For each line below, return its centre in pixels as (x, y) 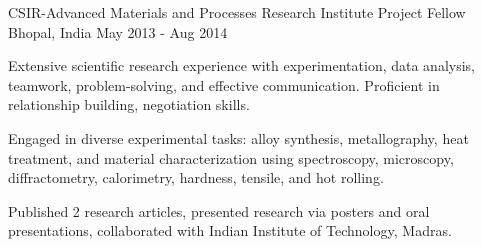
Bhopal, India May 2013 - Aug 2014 (118, 31)
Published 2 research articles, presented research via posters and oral (219, 210)
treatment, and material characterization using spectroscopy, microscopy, (231, 157)
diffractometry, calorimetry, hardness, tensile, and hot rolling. (196, 177)
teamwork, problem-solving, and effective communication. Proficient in (224, 84)
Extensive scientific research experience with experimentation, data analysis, (241, 65)
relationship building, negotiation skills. (129, 104)
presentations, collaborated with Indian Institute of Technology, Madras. (230, 230)
